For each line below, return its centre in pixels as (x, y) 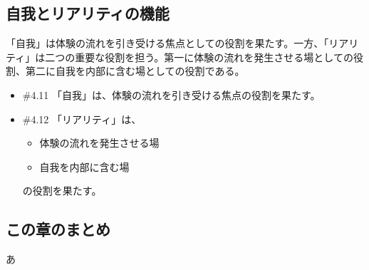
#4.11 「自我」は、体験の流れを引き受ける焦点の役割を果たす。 (171, 94)
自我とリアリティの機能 (88, 13)
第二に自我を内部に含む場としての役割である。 (135, 71)
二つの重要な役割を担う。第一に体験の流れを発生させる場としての (199, 57)
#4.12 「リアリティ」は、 (82, 119)
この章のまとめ (58, 229)
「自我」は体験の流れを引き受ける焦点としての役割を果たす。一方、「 (167, 43)
